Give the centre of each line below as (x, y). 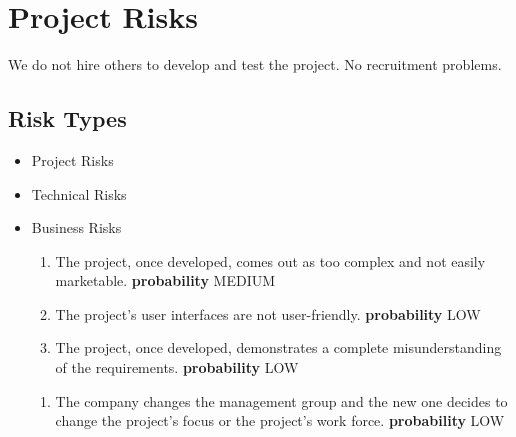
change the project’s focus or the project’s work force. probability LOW (280, 420)
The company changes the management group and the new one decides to (281, 400)
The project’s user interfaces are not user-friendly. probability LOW (268, 313)
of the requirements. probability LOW (177, 367)
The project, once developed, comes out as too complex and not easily (270, 260)
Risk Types (67, 118)
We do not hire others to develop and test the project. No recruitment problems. (255, 64)
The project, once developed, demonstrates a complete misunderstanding (278, 347)
